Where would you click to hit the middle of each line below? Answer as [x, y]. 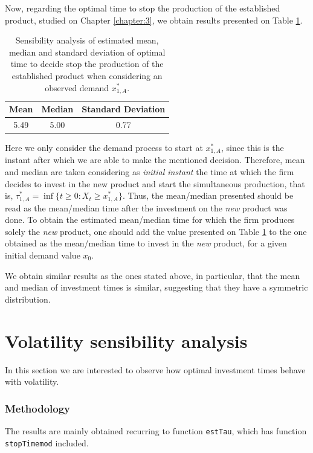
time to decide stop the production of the [87, 64]
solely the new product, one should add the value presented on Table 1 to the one [156, 231]
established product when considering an [87, 75]
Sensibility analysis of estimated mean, [87, 40]
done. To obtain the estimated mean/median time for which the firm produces [150, 220]
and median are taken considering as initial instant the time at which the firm [150, 172]
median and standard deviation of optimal [87, 52]
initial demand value [43, 255]
